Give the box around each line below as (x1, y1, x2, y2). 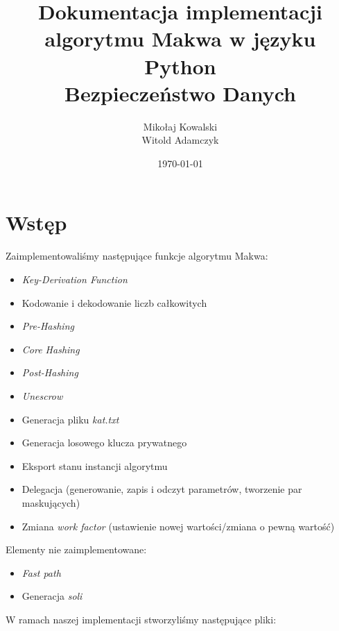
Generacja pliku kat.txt (21, 412, 119, 426)
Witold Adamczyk (141, 133, 219, 147)
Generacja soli (21, 589, 82, 603)
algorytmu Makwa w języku (44, 24, 316, 53)
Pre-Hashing (21, 319, 74, 333)
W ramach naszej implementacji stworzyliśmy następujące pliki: (6, 612, 277, 626)
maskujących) (21, 495, 80, 510)
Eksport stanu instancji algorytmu (21, 458, 168, 473)
